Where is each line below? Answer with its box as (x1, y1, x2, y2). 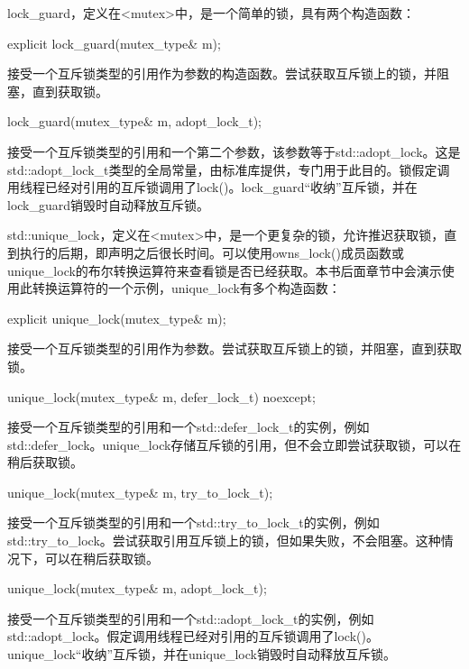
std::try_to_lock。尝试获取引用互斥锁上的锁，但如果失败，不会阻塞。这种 (7, 531, 441, 550)
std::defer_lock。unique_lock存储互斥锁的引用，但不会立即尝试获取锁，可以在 (7, 435, 462, 454)
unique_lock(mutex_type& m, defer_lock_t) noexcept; (7, 387, 316, 406)
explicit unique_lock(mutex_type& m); (7, 308, 226, 327)
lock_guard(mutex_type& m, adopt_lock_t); (7, 112, 262, 131)
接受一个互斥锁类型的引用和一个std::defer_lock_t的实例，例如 (7, 417, 370, 436)
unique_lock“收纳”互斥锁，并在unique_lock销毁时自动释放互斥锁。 (7, 645, 396, 664)
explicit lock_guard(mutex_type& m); (7, 33, 221, 52)
